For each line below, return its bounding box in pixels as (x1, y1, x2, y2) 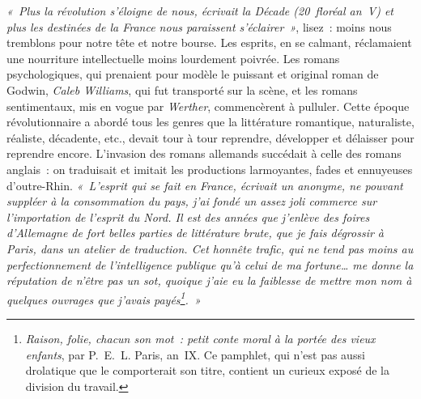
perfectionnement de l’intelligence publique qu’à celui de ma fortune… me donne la (6, 256, 414, 273)
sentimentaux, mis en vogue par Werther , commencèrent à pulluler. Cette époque (6, 97, 410, 114)
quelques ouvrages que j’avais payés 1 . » (6, 288, 201, 308)
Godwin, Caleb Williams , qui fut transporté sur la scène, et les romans (6, 81, 358, 98)
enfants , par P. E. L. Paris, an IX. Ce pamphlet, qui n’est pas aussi (25, 346, 365, 363)
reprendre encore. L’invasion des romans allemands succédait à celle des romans (6, 145, 402, 162)
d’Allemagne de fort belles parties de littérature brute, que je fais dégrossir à (6, 224, 385, 241)
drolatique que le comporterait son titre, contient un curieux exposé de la (25, 362, 389, 379)
